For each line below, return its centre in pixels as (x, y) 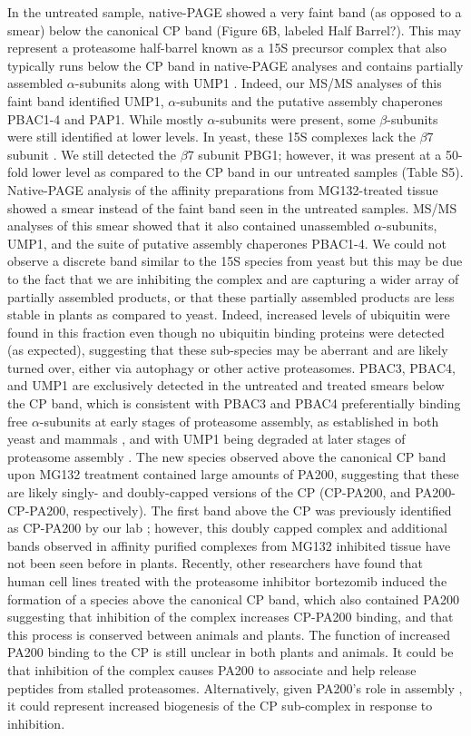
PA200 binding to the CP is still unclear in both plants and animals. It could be (231, 652)
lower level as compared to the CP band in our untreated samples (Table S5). (248, 172)
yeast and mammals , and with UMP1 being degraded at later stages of (206, 439)
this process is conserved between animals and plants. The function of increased (229, 634)
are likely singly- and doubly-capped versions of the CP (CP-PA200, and (209, 492)
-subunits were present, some (295, 118)
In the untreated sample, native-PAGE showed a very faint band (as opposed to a (235, 12)
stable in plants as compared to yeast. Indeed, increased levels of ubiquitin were (229, 314)
